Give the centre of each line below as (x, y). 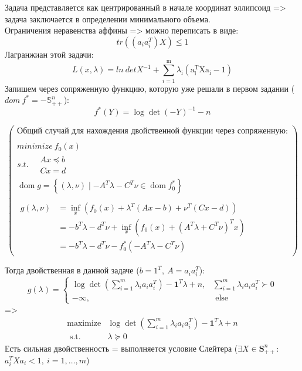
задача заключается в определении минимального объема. (108, 19)
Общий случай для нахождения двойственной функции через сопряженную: (152, 131)
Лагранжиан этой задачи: (49, 54)
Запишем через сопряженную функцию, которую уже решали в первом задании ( (150, 88)
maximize (84, 323)
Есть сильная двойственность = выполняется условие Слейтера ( (121, 348)
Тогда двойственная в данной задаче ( (72, 270)
